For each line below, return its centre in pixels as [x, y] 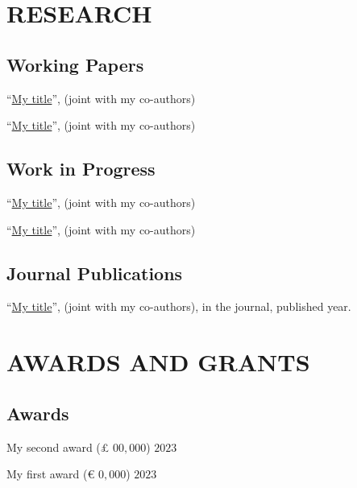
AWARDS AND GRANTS [158, 362]
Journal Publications [95, 273]
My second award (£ [58, 447]
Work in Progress [81, 169]
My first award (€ [51, 474]
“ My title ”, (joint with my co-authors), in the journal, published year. [179, 306]
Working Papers [75, 64]
